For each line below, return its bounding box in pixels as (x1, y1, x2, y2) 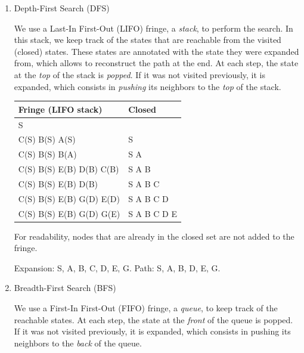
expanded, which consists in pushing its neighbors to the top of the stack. (14, 80, 281, 92)
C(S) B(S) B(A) (18, 148, 77, 160)
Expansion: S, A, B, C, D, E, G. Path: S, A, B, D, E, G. (14, 261, 221, 274)
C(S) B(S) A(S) (18, 133, 76, 145)
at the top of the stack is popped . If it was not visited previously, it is (14, 68, 265, 80)
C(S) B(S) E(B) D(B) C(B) (18, 163, 119, 175)
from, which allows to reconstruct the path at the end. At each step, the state (14, 57, 299, 69)
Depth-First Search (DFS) (14, 2, 110, 14)
